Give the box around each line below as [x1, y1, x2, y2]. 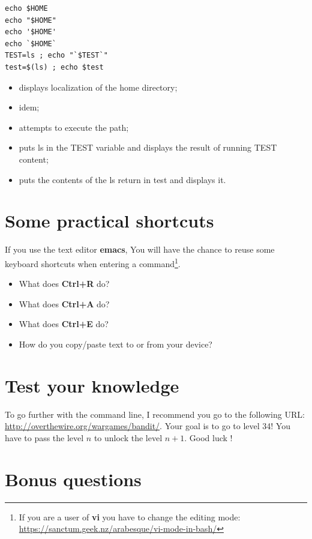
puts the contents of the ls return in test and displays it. [19, 173, 226, 185]
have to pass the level [5, 431, 84, 444]
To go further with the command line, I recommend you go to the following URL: [5, 408, 305, 420]
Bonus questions [5, 466, 142, 491]
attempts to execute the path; [19, 121, 129, 133]
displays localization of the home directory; [19, 80, 178, 93]
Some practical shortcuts [5, 208, 214, 233]
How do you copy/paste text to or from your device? [19, 337, 212, 350]
